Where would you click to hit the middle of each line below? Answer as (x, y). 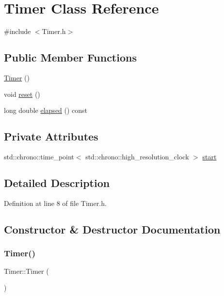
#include (17, 31)
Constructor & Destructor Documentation (112, 229)
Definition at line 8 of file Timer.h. (55, 203)
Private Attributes (51, 136)
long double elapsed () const (46, 110)
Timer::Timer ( (26, 271)
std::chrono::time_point (39, 156)
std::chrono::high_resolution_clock (137, 156)
